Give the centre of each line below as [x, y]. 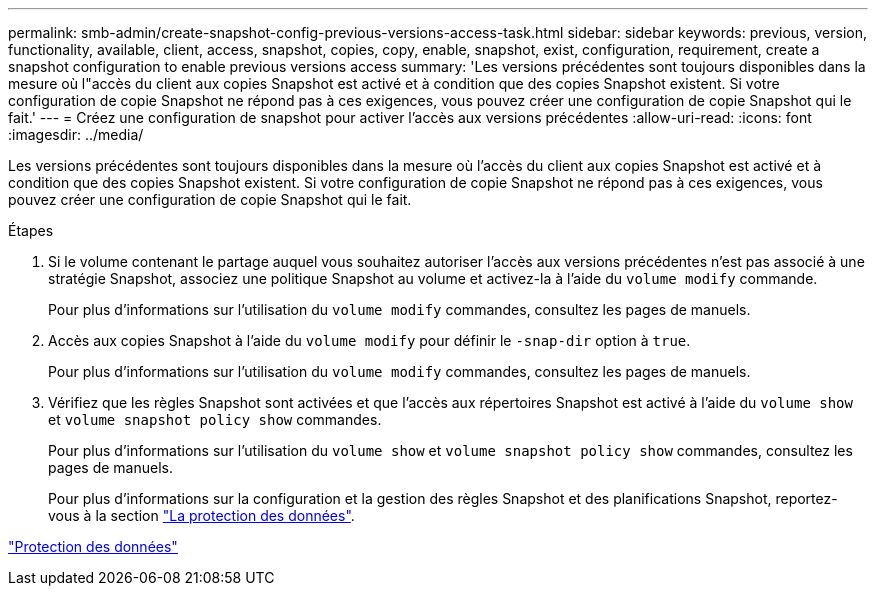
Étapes [31, 230]
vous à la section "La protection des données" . [201, 515]
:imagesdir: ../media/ [76, 134]
